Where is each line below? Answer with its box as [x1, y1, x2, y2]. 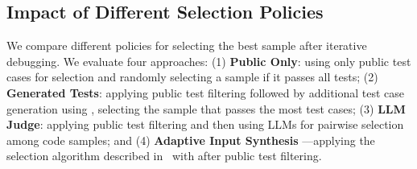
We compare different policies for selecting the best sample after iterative [6, 37, 367, 54]
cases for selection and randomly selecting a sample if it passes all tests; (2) [6, 68, 378, 85]
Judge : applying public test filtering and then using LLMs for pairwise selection [6, 116, 404, 133]
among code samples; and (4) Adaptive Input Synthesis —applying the [6, 131, 375, 148]
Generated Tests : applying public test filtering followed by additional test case [6, 84, 405, 101]
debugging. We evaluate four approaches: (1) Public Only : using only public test [6, 52, 411, 69]
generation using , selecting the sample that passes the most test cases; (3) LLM [6, 100, 406, 117]
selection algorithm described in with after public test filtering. [6, 147, 322, 164]
